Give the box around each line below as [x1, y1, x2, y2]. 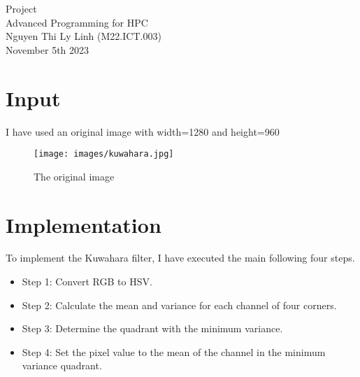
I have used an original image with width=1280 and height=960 [6, 124, 280, 138]
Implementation [6, 210, 161, 239]
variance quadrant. [22, 358, 102, 373]
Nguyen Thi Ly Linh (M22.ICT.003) [6, 29, 161, 43]
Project [6, 1, 37, 15]
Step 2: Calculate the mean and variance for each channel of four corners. [22, 297, 337, 312]
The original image [34, 169, 115, 183]
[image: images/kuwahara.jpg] [34, 149, 174, 159]
